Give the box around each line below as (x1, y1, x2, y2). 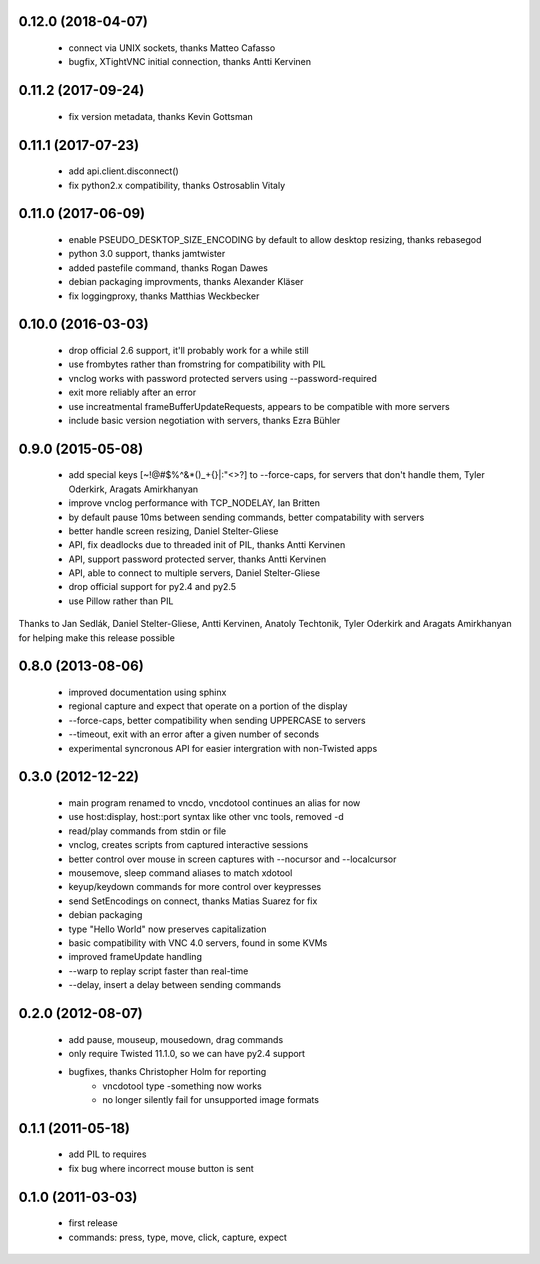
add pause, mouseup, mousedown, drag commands (68, 1033, 284, 1045)
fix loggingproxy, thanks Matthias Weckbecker (68, 290, 260, 302)
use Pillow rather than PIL (68, 595, 174, 607)
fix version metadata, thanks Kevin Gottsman (68, 110, 254, 122)
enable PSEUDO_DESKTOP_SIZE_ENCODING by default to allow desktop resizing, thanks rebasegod (68, 234, 482, 246)
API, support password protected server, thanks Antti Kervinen (68, 553, 327, 565)
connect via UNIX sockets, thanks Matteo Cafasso (68, 42, 276, 54)
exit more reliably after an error (68, 386, 197, 399)
